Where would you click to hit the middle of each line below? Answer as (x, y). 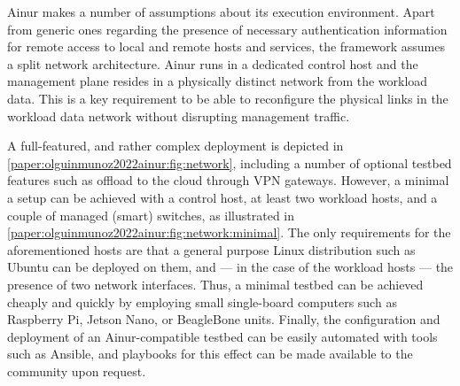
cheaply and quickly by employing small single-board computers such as (202, 301)
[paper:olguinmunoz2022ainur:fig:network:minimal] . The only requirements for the (229, 232)
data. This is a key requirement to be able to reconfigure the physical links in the (228, 98)
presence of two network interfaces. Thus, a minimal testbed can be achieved (215, 284)
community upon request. (77, 371)
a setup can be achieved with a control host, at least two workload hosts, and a (222, 197)
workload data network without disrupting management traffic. (179, 116)
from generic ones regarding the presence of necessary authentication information (227, 29)
